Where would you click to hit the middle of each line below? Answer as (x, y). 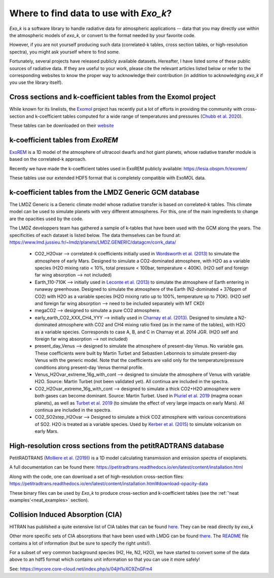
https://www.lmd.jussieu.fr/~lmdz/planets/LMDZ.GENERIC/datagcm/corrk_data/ (93, 242)
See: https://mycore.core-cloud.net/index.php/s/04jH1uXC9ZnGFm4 (81, 569)
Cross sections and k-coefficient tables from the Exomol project (113, 97)
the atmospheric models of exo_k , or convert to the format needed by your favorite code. (102, 35)
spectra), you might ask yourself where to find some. (65, 52)
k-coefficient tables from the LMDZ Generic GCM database (105, 192)
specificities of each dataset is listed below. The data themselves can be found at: (95, 235)
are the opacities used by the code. (46, 219)
